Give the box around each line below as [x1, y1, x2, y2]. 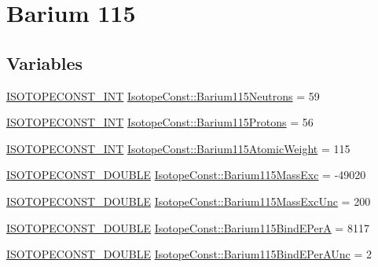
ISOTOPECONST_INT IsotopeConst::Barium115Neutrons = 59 [6, 87, 320, 104]
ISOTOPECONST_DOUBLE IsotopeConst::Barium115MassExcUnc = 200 [6, 192, 371, 209]
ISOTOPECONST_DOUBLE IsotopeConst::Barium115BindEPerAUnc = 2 [6, 246, 372, 262]
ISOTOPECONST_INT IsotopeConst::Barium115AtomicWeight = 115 [6, 140, 350, 156]
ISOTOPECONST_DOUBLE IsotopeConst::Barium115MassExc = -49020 [6, 166, 366, 183]
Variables [6, 50, 83, 75]
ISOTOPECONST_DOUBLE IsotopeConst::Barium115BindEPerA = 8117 [6, 219, 369, 236]
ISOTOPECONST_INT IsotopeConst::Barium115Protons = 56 [6, 114, 314, 130]
